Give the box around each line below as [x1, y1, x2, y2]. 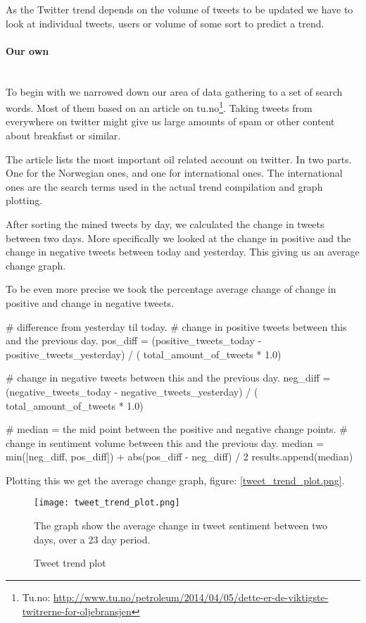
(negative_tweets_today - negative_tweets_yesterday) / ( [6, 384, 258, 398]
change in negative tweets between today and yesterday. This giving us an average [6, 244, 360, 259]
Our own [6, 43, 49, 58]
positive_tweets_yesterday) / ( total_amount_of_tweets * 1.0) [6, 346, 282, 361]
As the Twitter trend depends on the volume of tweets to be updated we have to [6, 2, 353, 16]
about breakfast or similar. [6, 128, 121, 143]
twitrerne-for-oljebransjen [22, 603, 132, 618]
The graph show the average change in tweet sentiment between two [34, 518, 328, 533]
